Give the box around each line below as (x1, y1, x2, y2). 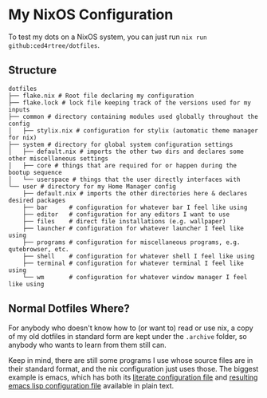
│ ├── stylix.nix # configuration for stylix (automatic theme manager (8, 126, 259, 135)
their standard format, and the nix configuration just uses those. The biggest (8, 364, 259, 373)
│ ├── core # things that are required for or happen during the (8, 161, 238, 169)
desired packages (8, 196, 66, 204)
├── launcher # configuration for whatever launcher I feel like (22, 224, 245, 232)
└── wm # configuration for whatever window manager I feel (22, 273, 248, 281)
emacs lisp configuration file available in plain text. (8, 380, 175, 390)
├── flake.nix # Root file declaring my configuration (8, 92, 194, 100)
